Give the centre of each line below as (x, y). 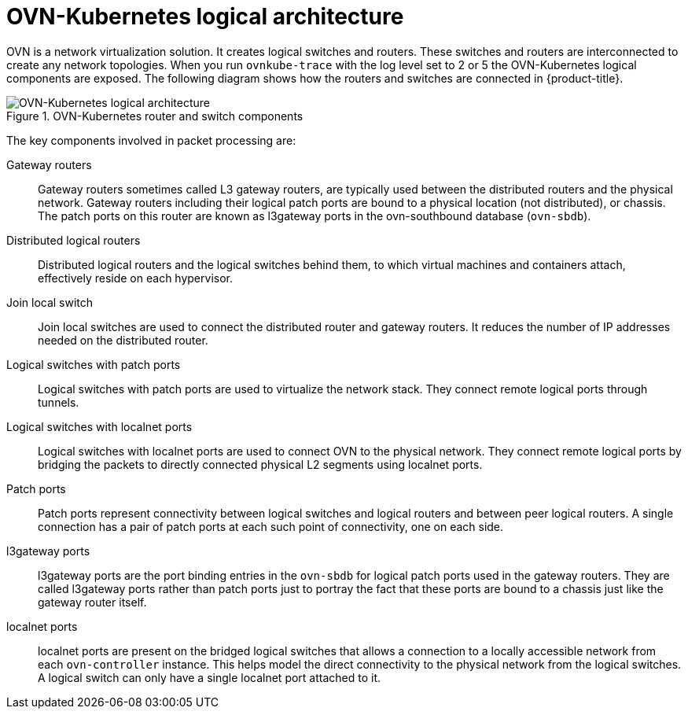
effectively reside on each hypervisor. (135, 278)
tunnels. (59, 402)
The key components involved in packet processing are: (151, 140)
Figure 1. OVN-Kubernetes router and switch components (155, 116)
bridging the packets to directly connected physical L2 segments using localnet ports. (260, 464)
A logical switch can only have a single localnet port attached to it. (210, 677)
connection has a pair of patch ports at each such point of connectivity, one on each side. (271, 526)
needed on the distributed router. (123, 340)
